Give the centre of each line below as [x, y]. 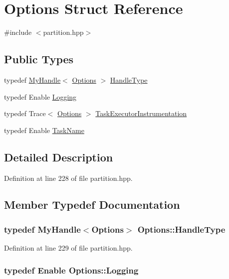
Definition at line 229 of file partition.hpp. [68, 248]
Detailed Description [59, 157]
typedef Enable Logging [40, 96]
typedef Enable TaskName [44, 130]
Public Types [39, 59]
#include [18, 32]
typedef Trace [25, 113]
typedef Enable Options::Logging [71, 270]
